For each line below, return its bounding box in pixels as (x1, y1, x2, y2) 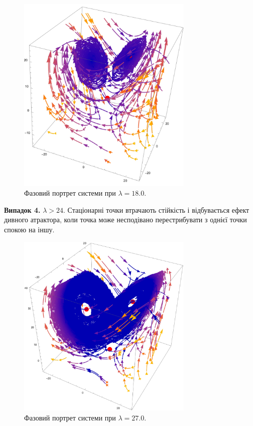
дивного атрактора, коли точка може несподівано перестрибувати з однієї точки (4, 214, 247, 225)
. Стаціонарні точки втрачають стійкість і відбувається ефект (63, 204, 249, 215)
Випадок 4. (4, 204, 41, 215)
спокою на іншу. (4, 224, 55, 234)
